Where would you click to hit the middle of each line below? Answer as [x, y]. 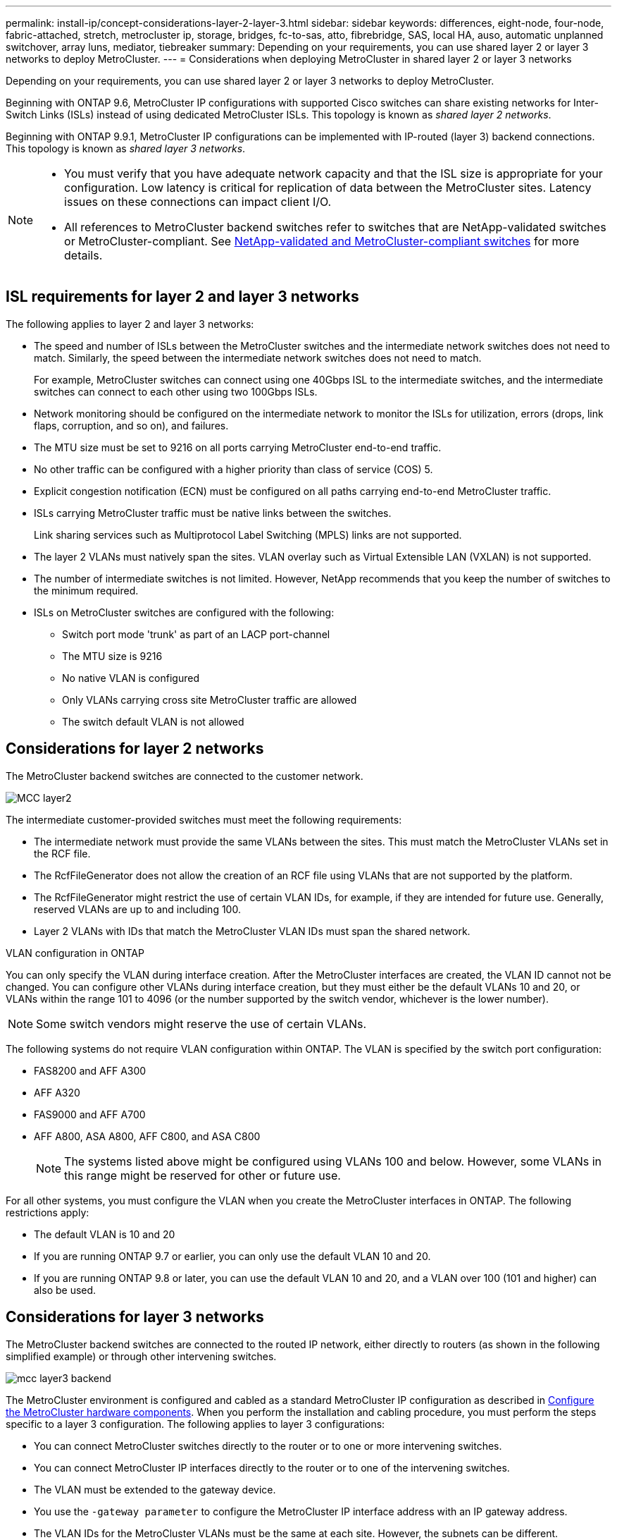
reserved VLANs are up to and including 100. [137, 909]
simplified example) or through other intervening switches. [141, 1356]
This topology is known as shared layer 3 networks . [126, 148]
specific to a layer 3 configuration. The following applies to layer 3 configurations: [195, 1424]
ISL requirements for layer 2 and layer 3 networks [182, 297]
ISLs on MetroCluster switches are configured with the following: [184, 612]
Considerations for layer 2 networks [135, 749]
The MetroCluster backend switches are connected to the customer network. [185, 776]
